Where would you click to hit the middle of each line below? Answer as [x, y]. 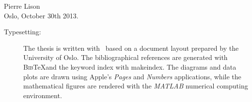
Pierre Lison [22, 6]
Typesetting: [23, 32]
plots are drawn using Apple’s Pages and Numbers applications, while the [132, 76]
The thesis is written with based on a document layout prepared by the [131, 48]
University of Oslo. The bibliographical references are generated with [126, 57]
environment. [43, 95]
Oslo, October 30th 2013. [41, 15]
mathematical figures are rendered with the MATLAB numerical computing [136, 86]
